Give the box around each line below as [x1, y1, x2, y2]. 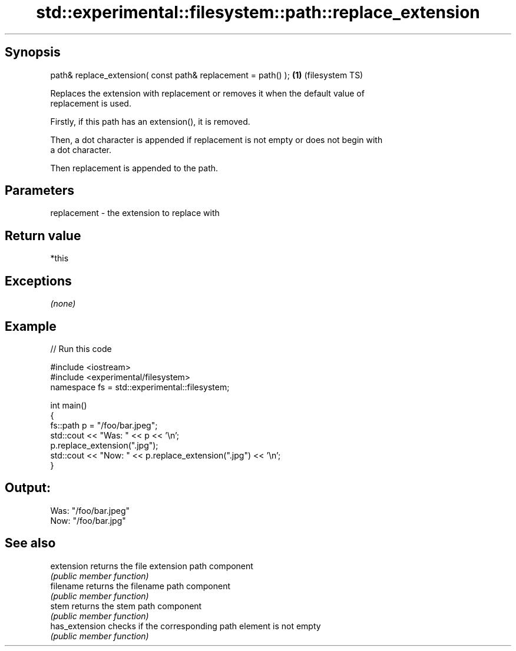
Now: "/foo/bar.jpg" [50, 515, 126, 526]
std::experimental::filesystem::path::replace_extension [36, 2, 480, 22]
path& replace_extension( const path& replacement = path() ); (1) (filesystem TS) [50, 69, 363, 80]
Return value [5, 228, 81, 243]
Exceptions [5, 273, 72, 288]
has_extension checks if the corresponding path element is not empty [50, 620, 321, 631]
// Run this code [50, 343, 112, 354]
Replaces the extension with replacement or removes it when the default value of [50, 88, 365, 98]
